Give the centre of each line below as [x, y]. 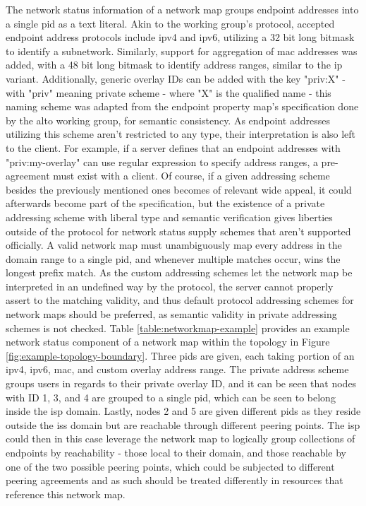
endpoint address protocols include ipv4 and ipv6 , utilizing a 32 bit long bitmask [180, 37]
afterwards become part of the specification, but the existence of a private [165, 203]
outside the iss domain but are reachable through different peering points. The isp [183, 424]
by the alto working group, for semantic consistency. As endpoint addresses [168, 120]
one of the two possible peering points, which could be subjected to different [170, 466]
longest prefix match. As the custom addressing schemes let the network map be [179, 272]
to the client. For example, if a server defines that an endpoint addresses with [173, 147]
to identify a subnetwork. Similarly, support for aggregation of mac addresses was [182, 51]
